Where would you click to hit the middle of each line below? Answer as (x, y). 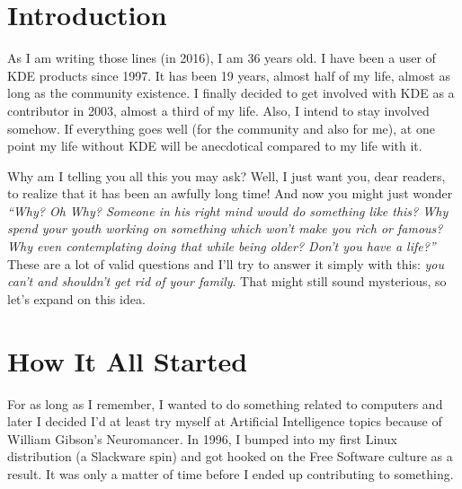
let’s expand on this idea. (76, 298)
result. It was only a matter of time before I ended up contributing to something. (231, 473)
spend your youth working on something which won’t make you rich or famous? (225, 228)
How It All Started (128, 360)
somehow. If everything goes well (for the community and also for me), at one (221, 128)
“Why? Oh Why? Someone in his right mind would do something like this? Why (228, 210)
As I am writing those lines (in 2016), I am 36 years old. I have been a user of (222, 58)
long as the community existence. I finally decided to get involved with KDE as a (231, 93)
